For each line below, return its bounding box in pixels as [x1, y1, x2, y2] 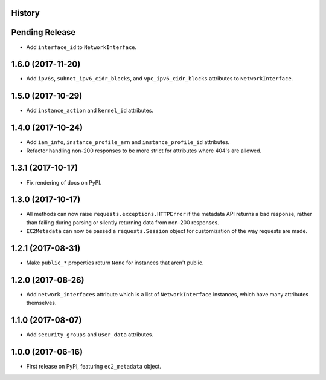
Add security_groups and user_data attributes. [26, 331, 154, 338]
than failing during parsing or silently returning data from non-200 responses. [26, 218, 220, 226]
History [11, 8, 40, 18]
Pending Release [11, 27, 76, 38]
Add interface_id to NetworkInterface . [26, 43, 137, 51]
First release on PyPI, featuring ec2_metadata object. [26, 363, 161, 370]
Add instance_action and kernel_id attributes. [26, 106, 154, 114]
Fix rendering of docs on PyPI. [26, 179, 102, 186]
